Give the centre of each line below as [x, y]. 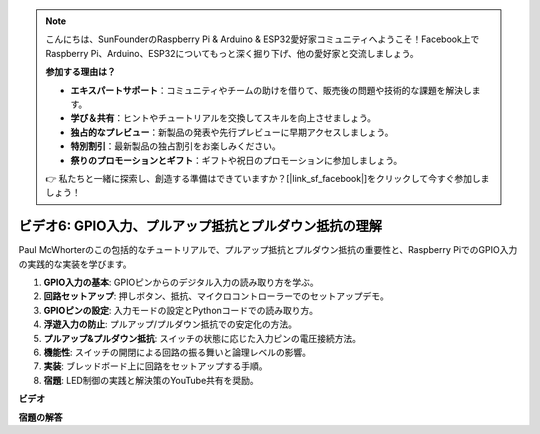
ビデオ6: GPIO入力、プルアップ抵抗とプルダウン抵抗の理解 [200, 226]
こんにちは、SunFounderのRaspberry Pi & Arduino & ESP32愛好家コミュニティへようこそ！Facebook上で [262, 39]
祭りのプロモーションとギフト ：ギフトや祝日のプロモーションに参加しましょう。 [236, 160]
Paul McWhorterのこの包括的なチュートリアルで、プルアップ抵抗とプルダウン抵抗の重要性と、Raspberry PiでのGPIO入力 [268, 250]
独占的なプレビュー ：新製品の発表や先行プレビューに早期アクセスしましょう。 [232, 132]
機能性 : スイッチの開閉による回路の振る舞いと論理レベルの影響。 [177, 352]
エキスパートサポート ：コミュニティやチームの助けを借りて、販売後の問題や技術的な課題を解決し [271, 90]
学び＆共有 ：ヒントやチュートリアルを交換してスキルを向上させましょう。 [223, 118]
